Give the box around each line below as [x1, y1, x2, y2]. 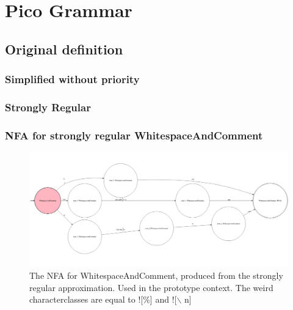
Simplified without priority [5, 72, 140, 87]
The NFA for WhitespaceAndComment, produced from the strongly [29, 269, 283, 282]
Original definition [5, 39, 123, 58]
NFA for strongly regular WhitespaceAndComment [5, 127, 263, 142]
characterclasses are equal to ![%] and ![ [29, 293, 177, 306]
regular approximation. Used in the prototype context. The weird [29, 281, 273, 293]
